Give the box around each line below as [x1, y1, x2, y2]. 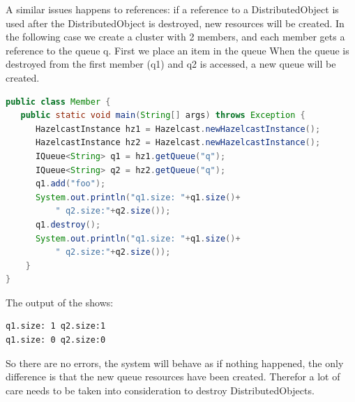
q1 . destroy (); [35, 219, 101, 230]
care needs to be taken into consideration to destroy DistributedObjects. [6, 382, 315, 397]
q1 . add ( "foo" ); [35, 179, 106, 189]
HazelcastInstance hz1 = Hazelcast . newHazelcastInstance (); [35, 124, 321, 134]
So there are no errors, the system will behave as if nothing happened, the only [6, 355, 344, 370]
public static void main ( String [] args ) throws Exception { [20, 110, 305, 121]
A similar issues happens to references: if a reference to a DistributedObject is [6, 2, 339, 16]
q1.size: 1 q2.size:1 [6, 321, 106, 332]
